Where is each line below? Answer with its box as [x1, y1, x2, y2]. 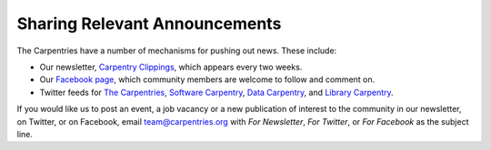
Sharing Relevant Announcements [16, 14, 282, 33]
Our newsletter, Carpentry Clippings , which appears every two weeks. [39, 61, 303, 72]
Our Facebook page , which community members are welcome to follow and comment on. [39, 74, 376, 85]
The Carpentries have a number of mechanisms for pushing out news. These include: [16, 45, 337, 56]
